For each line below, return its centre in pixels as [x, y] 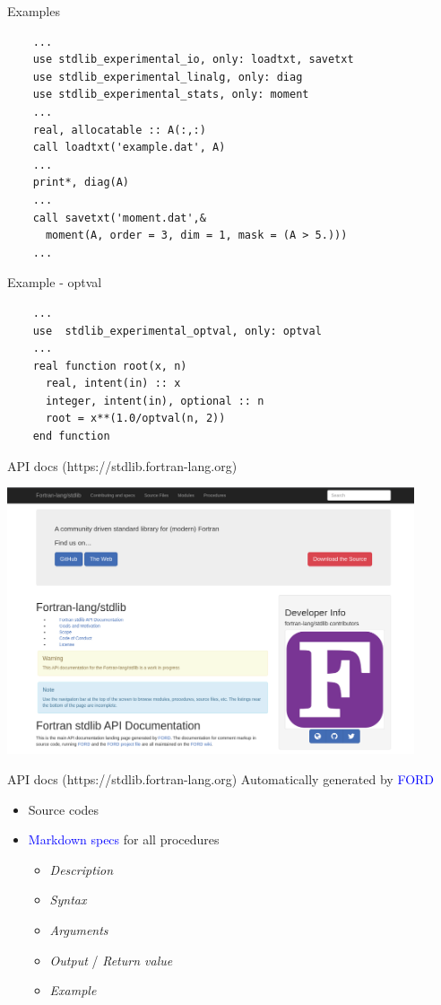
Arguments [79, 930]
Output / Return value [111, 960]
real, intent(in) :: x [113, 384]
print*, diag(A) [81, 183]
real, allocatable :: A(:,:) [119, 130]
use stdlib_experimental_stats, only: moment [171, 95]
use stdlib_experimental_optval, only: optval [177, 331]
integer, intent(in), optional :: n [155, 401]
